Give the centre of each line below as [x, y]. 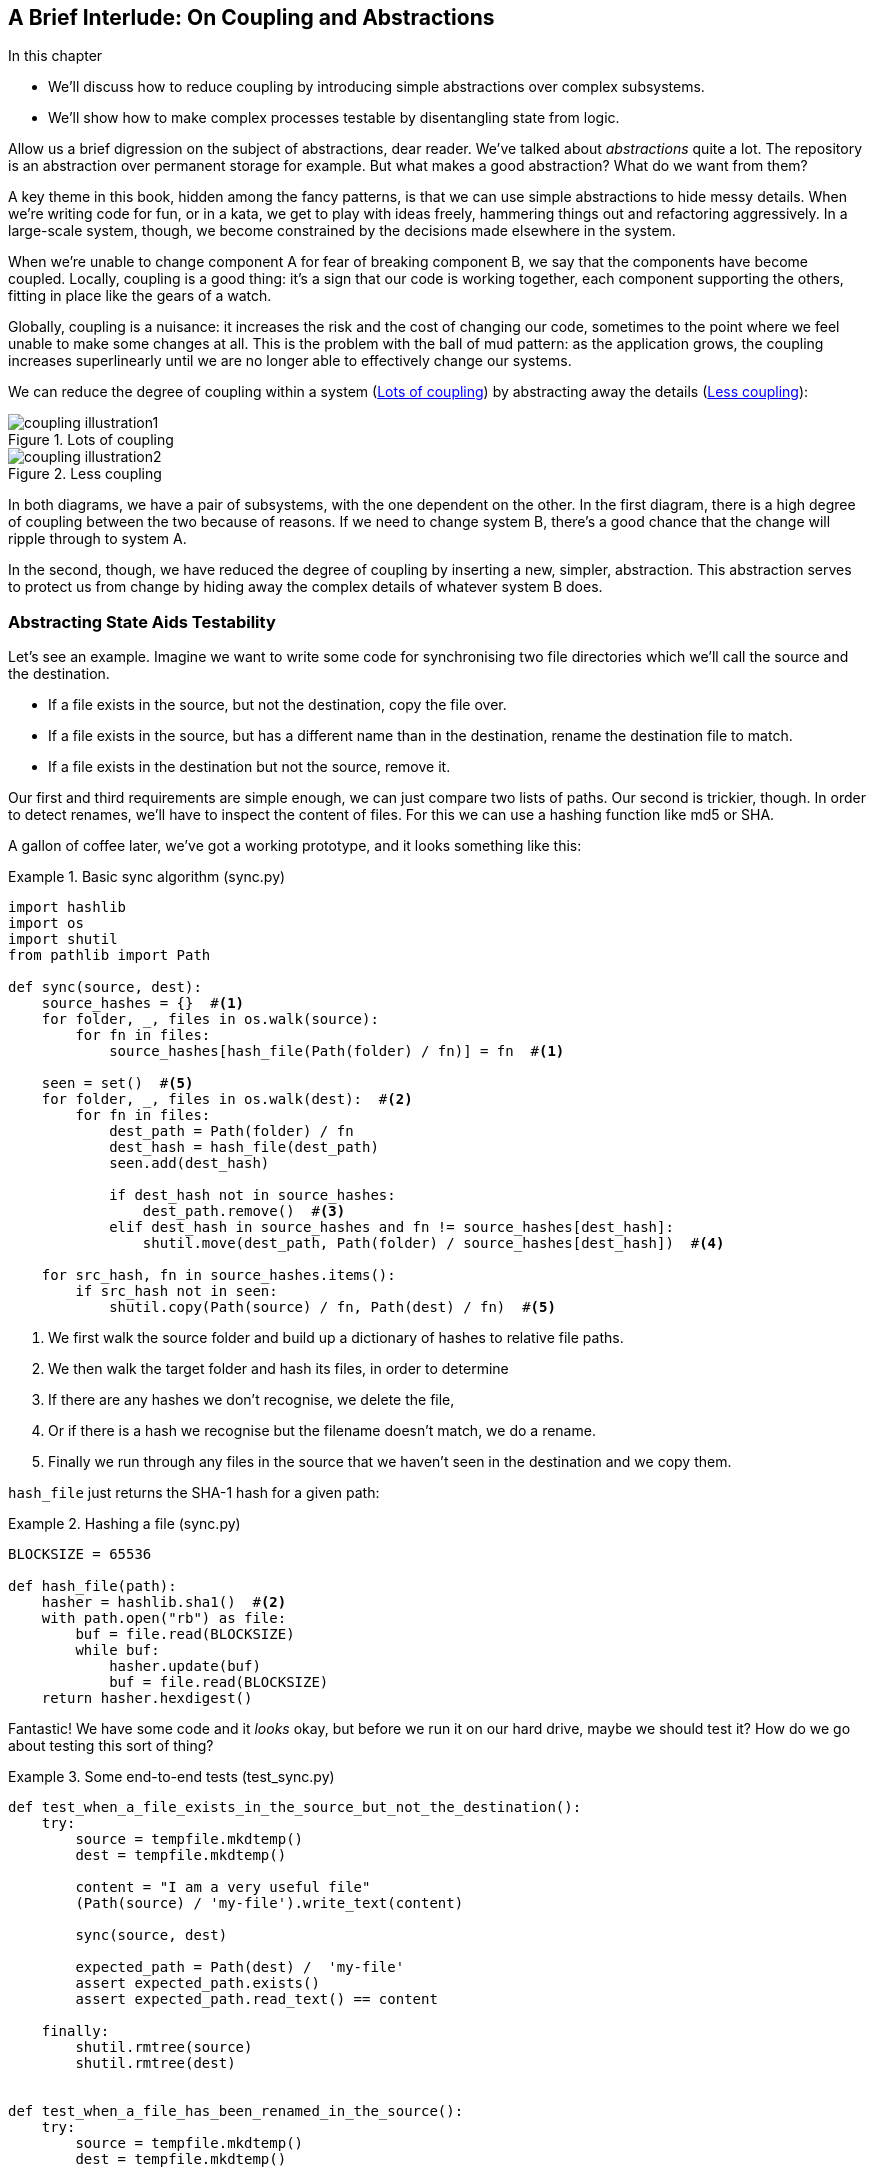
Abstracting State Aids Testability [142, 621]
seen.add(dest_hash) [189, 1163]
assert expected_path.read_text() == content [256, 1999]
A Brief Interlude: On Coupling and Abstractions [251, 17]
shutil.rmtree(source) [164, 2047]
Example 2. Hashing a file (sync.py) [124, 1524]
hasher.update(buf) [185, 1666]
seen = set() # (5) [117, 1083]
